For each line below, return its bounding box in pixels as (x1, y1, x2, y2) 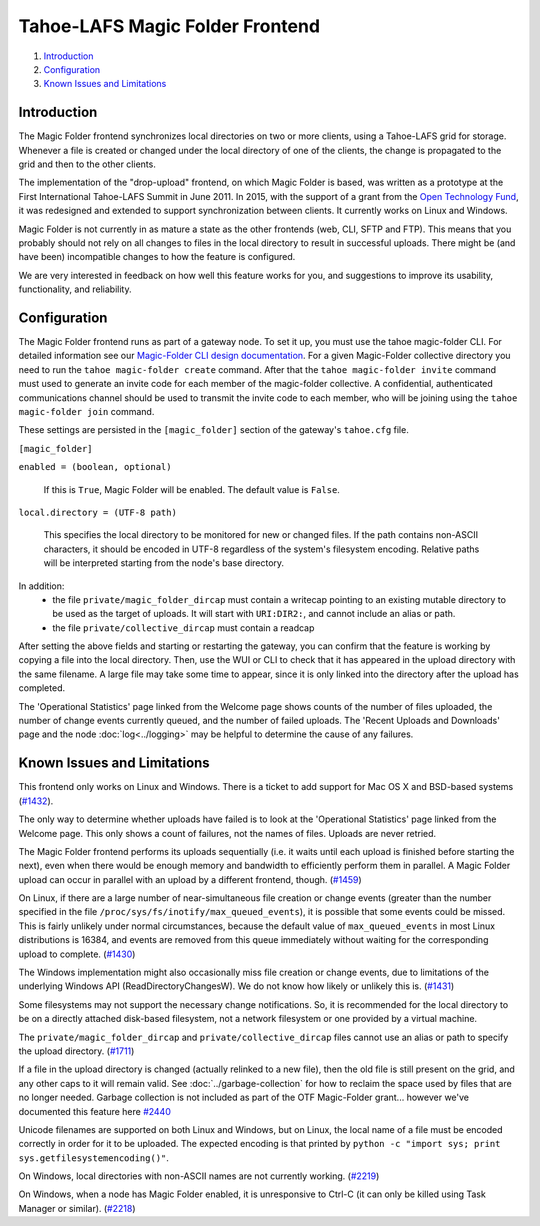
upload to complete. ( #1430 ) (18, 948, 136, 960)
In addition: (18, 580, 65, 592)
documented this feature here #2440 (18, 1105, 172, 1117)
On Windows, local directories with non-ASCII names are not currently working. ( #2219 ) (18, 1170, 380, 1182)
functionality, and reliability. (18, 283, 132, 295)
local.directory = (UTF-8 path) (18, 506, 177, 518)
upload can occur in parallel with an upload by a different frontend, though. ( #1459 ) (18, 873, 362, 885)
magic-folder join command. (18, 406, 155, 417)
